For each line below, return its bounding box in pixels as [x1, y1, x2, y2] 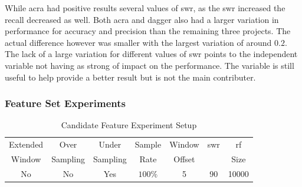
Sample [134, 138, 162, 151]
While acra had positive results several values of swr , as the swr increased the [5, 2, 285, 14]
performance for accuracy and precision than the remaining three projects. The [5, 25, 291, 37]
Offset [173, 153, 195, 165]
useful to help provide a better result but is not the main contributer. [5, 71, 256, 83]
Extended [9, 138, 44, 151]
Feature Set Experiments [5, 96, 126, 111]
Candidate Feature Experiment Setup [61, 119, 197, 131]
